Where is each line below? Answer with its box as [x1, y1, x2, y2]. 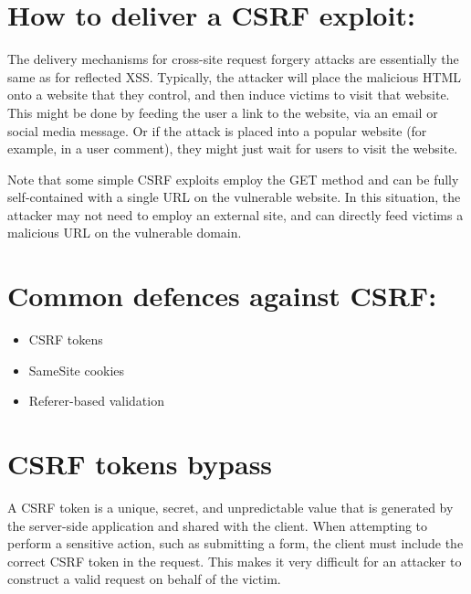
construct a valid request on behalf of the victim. [7, 569, 281, 589]
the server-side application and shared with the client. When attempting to [7, 515, 428, 535]
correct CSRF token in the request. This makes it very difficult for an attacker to [7, 551, 462, 570]
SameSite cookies [28, 360, 125, 379]
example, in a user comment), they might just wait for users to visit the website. [7, 139, 458, 158]
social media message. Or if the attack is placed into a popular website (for [7, 121, 427, 140]
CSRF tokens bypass [7, 445, 273, 483]
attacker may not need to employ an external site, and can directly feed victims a [7, 205, 464, 224]
